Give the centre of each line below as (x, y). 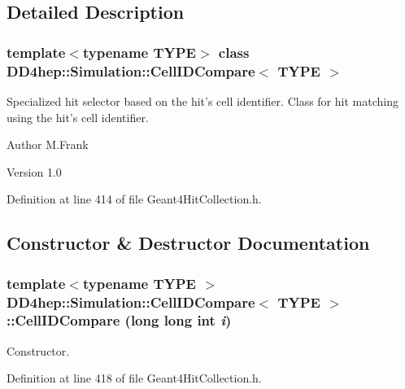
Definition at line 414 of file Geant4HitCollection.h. (134, 199)
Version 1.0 (34, 171)
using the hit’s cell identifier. (78, 117)
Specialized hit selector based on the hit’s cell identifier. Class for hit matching (202, 101)
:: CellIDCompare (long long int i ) (119, 320)
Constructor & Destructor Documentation (188, 243)
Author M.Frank (48, 144)
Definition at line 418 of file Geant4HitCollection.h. (134, 378)
